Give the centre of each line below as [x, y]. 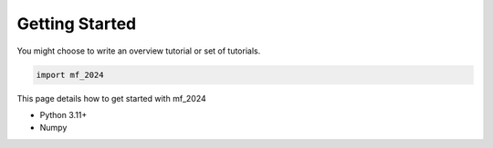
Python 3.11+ [63, 114]
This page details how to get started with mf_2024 [112, 98]
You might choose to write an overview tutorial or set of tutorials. [139, 51]
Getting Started [77, 24]
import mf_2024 [70, 74]
